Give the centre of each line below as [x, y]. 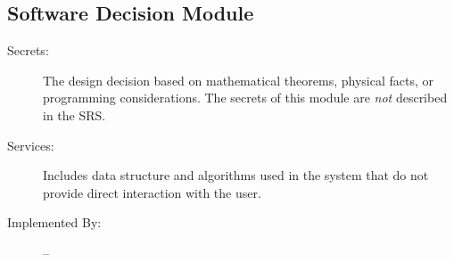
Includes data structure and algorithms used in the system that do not [236, 175]
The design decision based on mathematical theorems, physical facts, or [239, 80]
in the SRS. [74, 115]
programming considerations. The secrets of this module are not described [245, 98]
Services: [31, 145]
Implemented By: [54, 222]
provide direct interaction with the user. [152, 192]
